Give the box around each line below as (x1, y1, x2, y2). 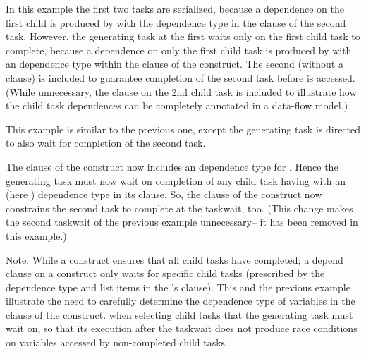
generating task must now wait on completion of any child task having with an (6, 173, 346, 188)
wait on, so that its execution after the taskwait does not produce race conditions (6, 321, 358, 336)
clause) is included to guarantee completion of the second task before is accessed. (6, 70, 355, 85)
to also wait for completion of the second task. (6, 135, 206, 150)
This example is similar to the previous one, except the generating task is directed (6, 121, 361, 136)
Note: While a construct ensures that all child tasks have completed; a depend (6, 252, 343, 267)
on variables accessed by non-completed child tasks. (6, 335, 228, 350)
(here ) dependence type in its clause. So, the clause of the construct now (6, 187, 322, 202)
